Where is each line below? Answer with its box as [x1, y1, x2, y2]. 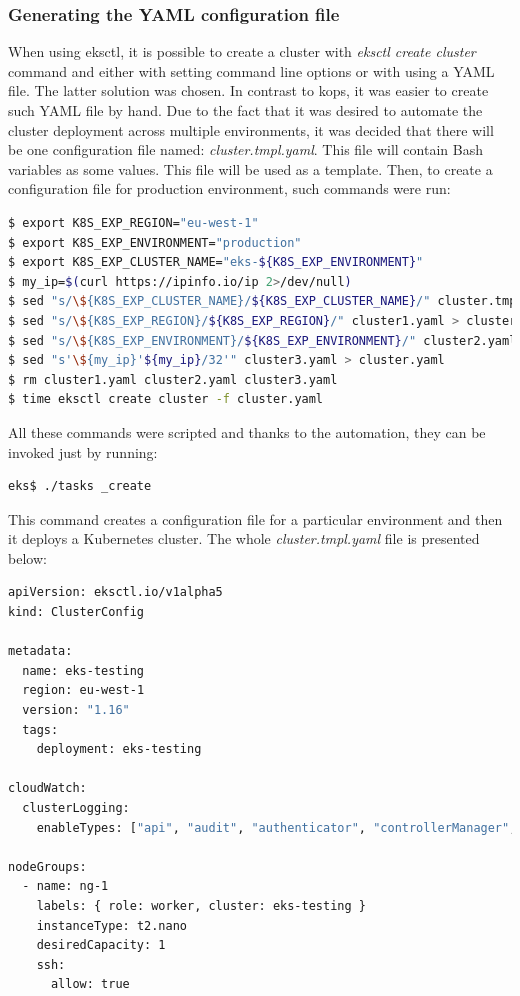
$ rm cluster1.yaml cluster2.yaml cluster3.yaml [8, 372, 338, 387]
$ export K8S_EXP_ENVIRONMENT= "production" [8, 235, 302, 250]
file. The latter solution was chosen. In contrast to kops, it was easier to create [8, 80, 489, 101]
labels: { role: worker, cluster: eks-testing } [36, 898, 366, 913]
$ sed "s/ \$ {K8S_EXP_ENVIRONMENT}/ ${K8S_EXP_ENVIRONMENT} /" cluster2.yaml [8, 333, 517, 348]
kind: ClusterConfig [8, 605, 145, 620]
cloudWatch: [8, 781, 87, 796]
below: [8, 547, 47, 568]
